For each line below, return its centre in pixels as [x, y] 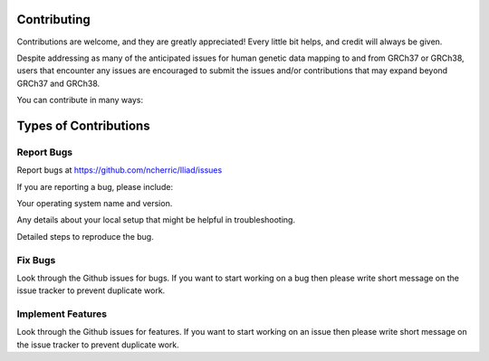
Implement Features [62, 314]
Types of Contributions [83, 125]
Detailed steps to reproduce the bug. [85, 236]
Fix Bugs [36, 260]
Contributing [53, 19]
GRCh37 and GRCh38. [58, 83]
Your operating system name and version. [95, 204]
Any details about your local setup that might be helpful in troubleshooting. [156, 220]
